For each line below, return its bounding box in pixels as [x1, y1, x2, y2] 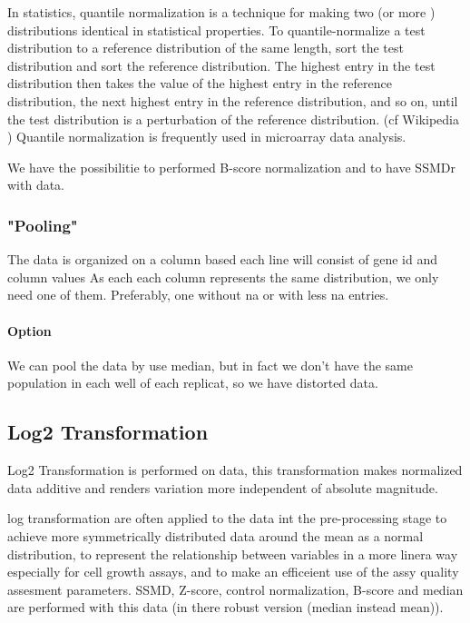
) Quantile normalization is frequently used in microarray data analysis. [7, 127, 406, 146]
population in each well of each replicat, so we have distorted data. [7, 373, 378, 392]
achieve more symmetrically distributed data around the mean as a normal [7, 526, 424, 545]
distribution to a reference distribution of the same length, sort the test [7, 38, 404, 57]
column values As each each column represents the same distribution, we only [7, 267, 439, 286]
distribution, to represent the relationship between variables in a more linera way [7, 544, 458, 563]
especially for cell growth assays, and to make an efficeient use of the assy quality [7, 562, 459, 581]
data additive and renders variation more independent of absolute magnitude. [7, 478, 438, 497]
